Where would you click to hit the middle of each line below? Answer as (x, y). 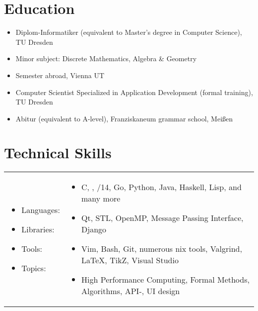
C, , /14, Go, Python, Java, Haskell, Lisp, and (161, 187)
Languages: (41, 210)
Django (94, 229)
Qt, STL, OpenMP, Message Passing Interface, (162, 218)
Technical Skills (58, 153)
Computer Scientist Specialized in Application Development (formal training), (134, 92)
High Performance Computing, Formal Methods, (165, 280)
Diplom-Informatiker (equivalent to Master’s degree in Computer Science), (129, 32)
